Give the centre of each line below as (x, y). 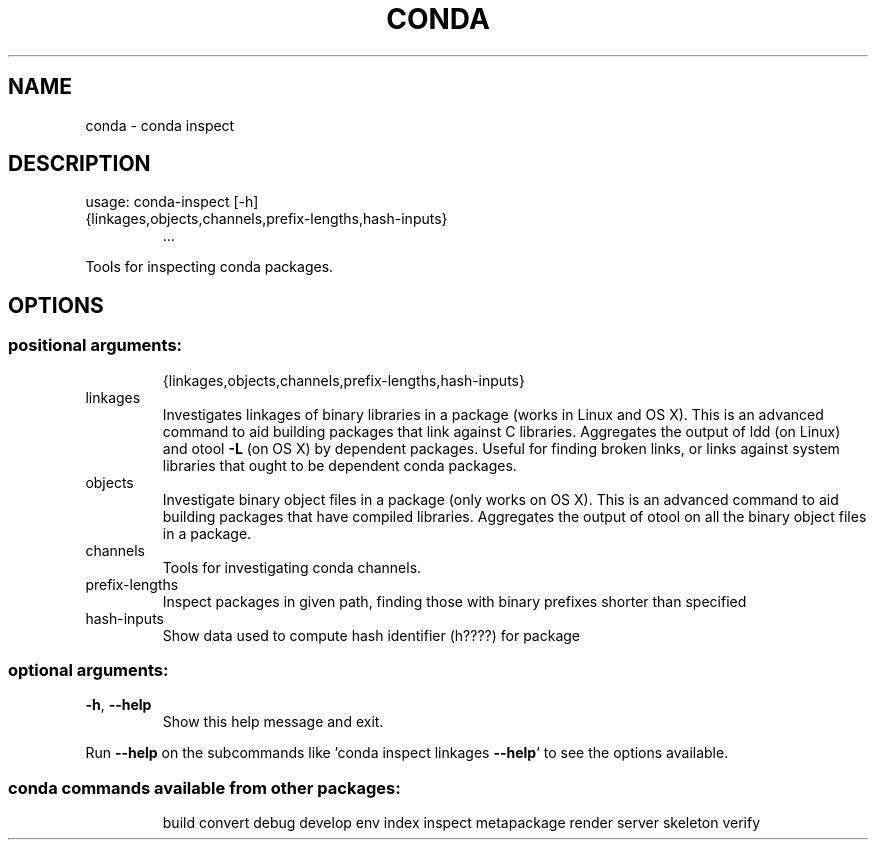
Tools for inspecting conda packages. (209, 267)
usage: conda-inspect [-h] (172, 202)
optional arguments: (88, 670)
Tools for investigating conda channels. (292, 567)
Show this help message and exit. (273, 722)
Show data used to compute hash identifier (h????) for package (371, 635)
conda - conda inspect (160, 125)
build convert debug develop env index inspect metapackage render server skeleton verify (461, 823)
